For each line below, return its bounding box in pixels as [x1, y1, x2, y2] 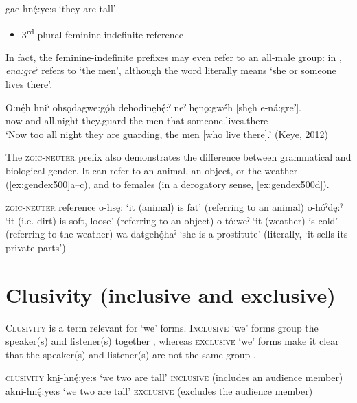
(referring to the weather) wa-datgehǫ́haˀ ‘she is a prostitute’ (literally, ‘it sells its [5, 227, 348, 241]
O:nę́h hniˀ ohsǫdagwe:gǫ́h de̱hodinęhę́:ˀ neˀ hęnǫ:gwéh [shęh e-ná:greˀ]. [5, 100, 302, 114]
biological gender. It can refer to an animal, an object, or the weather [5, 163, 298, 177]
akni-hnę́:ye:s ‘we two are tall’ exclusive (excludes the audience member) [5, 384, 313, 398]
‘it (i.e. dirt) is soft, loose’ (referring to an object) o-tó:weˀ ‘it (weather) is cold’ [5, 213, 338, 227]
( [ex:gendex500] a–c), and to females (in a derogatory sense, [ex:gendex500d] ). [5, 176, 330, 191]
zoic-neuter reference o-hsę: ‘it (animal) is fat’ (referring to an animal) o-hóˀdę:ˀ [5, 200, 343, 214]
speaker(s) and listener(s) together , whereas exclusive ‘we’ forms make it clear [5, 334, 339, 348]
